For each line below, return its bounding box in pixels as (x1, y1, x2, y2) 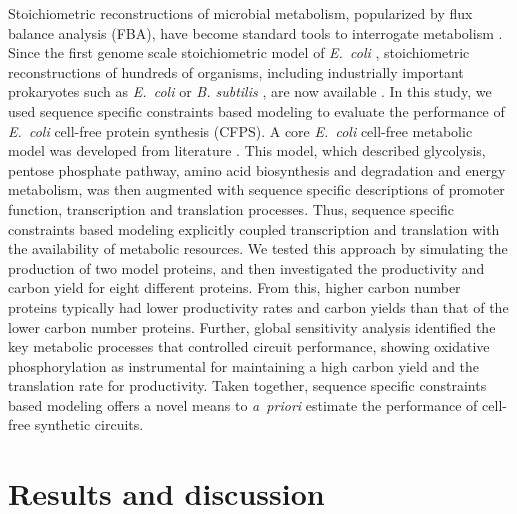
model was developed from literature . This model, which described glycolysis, (8, 140, 486, 161)
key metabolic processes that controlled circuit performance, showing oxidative (8, 336, 490, 357)
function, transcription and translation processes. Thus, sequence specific (8, 198, 455, 219)
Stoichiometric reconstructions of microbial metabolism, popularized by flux (8, 3, 473, 23)
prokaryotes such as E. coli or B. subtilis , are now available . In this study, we (8, 81, 492, 102)
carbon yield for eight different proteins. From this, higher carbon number (8, 277, 461, 298)
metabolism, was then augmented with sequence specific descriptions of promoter (8, 179, 505, 200)
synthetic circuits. (34, 414, 144, 435)
